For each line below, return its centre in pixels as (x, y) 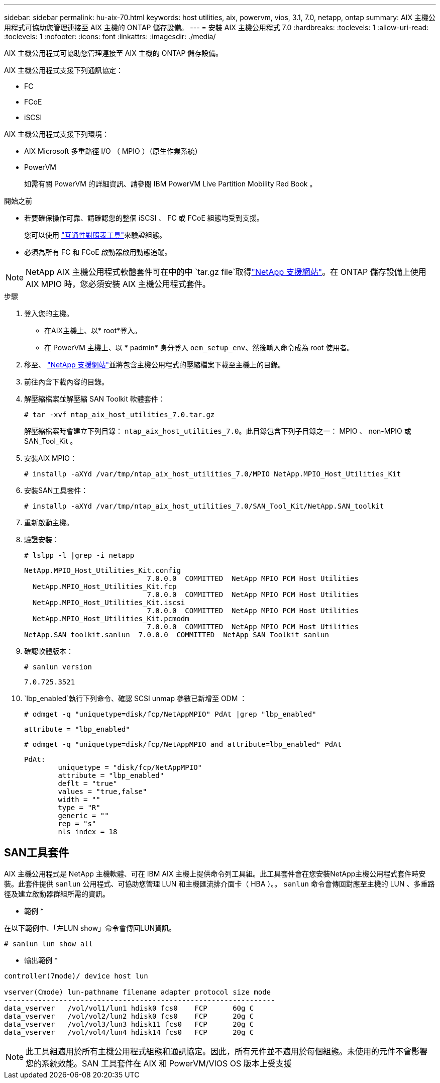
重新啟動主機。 (49, 522)
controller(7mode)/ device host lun (76, 976)
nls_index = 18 (88, 832)
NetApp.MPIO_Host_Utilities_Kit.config (102, 570)
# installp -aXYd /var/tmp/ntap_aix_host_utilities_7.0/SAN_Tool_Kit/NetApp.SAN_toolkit (204, 506)
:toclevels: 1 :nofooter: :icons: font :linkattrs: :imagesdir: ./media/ (110, 36)
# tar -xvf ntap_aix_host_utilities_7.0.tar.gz (120, 415)
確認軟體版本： (49, 651)
